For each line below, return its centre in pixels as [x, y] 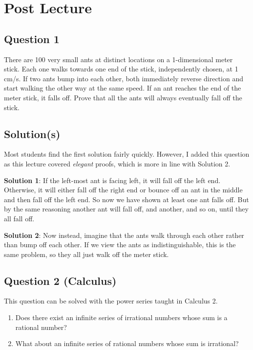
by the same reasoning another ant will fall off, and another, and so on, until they [126, 209]
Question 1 [32, 38]
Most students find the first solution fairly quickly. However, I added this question [127, 154]
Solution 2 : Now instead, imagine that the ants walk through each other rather [124, 235]
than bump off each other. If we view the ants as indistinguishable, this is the [120, 245]
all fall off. [19, 218]
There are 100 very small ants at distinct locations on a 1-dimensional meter [118, 59]
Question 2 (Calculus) [60, 280]
